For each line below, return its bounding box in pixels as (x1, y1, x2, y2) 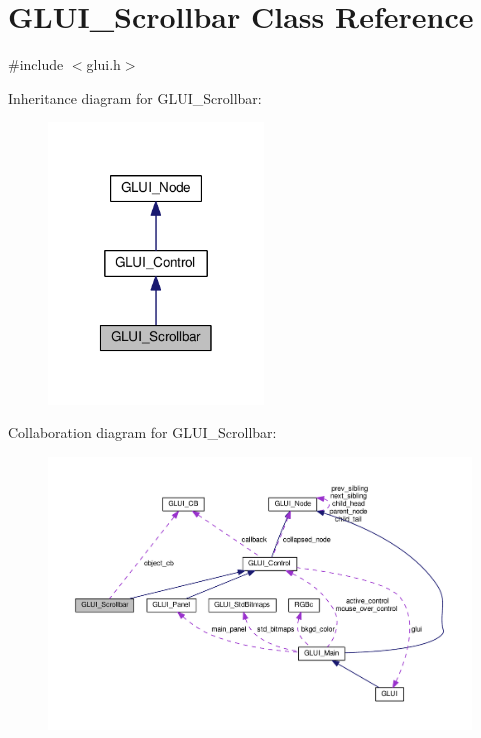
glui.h (86, 54, 121, 75)
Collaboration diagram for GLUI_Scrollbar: (8, 422, 277, 443)
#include (8, 54, 64, 75)
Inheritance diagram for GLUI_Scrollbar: (8, 87, 262, 108)
